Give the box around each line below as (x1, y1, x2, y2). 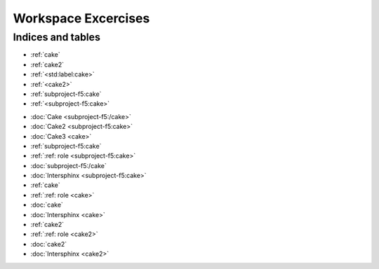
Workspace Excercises (13, 11, 150, 26)
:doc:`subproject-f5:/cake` (30, 161, 107, 170)
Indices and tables (13, 31, 101, 43)
